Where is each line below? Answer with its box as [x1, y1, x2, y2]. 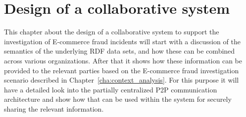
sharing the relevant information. [4, 103, 104, 114]
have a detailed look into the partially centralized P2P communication [4, 84, 217, 94]
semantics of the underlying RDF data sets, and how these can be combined [4, 46, 235, 56]
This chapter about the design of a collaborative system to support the [4, 27, 219, 37]
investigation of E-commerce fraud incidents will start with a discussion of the [4, 36, 241, 46]
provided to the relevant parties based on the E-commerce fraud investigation [4, 65, 239, 75]
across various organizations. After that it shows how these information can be [4, 55, 242, 65]
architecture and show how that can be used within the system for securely [4, 94, 232, 104]
